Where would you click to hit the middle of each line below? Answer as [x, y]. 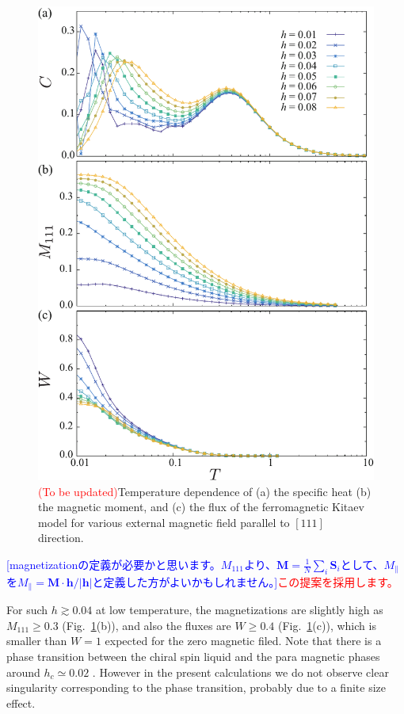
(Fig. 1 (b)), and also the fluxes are [147, 625]
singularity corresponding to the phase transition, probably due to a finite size [196, 687]
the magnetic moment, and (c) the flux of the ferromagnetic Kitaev [201, 507]
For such [27, 610]
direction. [61, 538]
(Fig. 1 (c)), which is [327, 625]
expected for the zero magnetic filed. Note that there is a [243, 641]
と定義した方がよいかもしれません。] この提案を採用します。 [245, 581]
